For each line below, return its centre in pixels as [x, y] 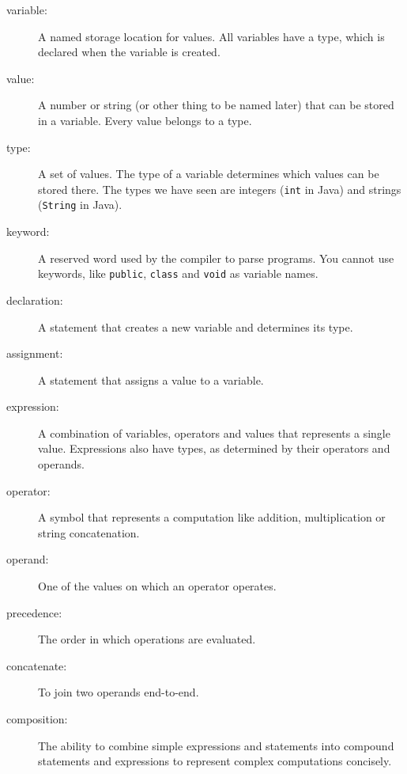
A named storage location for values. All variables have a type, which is [211, 36]
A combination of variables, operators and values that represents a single [214, 433]
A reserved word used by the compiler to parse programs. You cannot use [216, 258]
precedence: [34, 612]
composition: [37, 719]
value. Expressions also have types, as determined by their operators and [214, 448]
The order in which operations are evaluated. [147, 639]
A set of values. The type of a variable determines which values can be [209, 174]
